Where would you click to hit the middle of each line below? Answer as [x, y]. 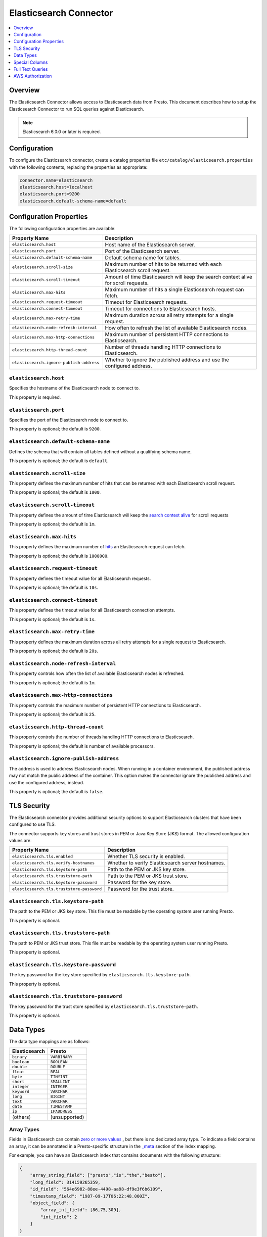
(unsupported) [67, 1117]
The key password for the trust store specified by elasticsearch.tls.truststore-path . [104, 1006]
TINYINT [59, 1076]
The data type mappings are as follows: [49, 1042]
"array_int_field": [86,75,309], [81, 1210]
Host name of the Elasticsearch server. [150, 244]
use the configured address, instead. [46, 782]
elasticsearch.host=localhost [56, 187]
